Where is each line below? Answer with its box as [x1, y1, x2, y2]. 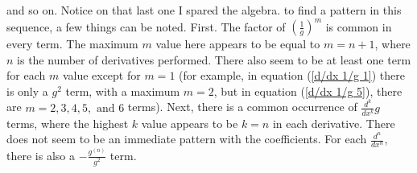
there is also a [6, 146, 75, 163]
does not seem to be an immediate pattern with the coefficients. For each [6, 130, 367, 147]
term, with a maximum [65, 82, 180, 99]
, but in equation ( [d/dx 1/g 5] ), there [213, 82, 403, 99]
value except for [62, 67, 141, 84]
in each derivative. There [272, 114, 395, 131]
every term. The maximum [6, 35, 138, 52]
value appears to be [141, 114, 238, 131]
